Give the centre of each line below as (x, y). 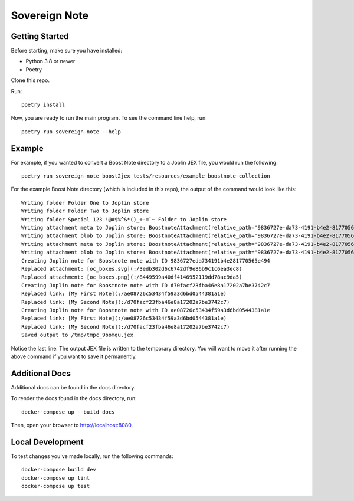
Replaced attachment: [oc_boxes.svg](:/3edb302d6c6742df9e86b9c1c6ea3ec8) (132, 269)
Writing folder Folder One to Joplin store (85, 203)
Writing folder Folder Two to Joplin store (85, 211)
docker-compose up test (56, 486)
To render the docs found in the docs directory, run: (74, 398)
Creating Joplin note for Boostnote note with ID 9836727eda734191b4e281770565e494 (146, 261)
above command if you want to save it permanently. (74, 356)
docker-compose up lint (56, 478)
